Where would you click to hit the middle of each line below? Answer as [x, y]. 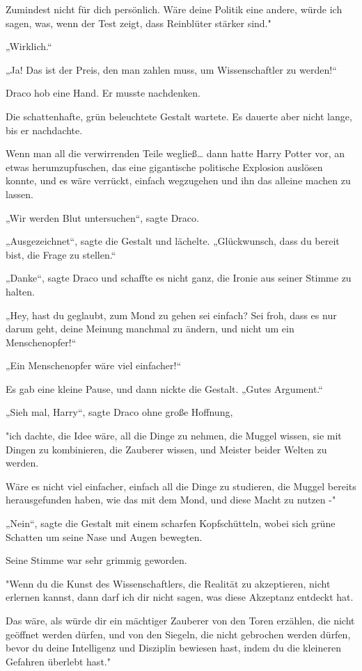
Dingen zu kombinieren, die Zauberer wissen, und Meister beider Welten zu [166, 449]
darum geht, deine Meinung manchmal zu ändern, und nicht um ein [150, 329]
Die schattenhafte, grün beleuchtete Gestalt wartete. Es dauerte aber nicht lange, [179, 116]
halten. [21, 291]
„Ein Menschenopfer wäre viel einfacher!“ [93, 365]
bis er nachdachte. [44, 130]
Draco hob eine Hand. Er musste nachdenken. [103, 93]
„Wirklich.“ [29, 46]
